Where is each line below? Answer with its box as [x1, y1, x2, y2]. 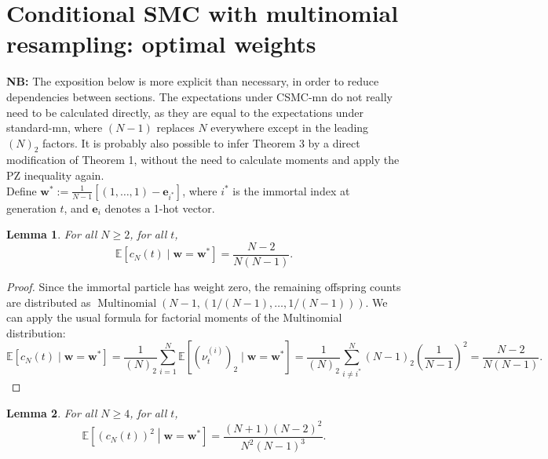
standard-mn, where [6, 119, 103, 136]
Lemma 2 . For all [6, 404, 97, 421]
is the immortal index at [232, 182, 350, 199]
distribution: [6, 324, 66, 341]
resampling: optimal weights [6, 27, 316, 60]
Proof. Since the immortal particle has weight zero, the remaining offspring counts [6, 278, 401, 294]
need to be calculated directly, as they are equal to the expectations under [6, 104, 364, 120]
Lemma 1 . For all [6, 226, 97, 242]
